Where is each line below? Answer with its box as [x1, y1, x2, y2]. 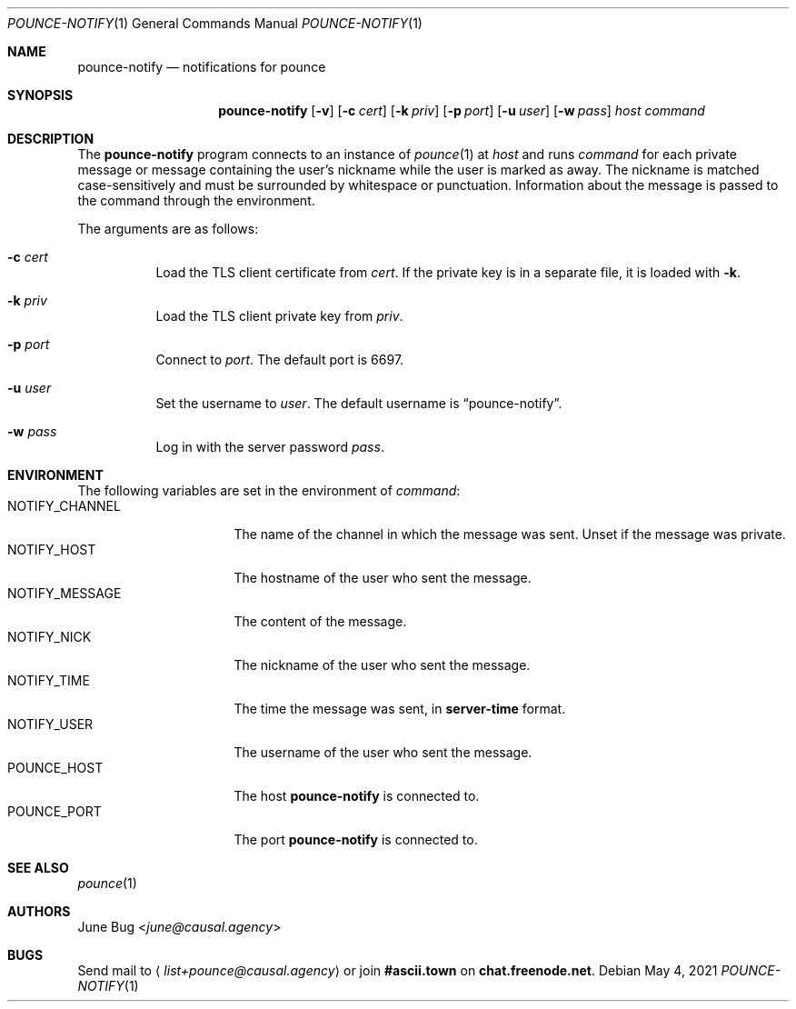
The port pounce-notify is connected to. [234, 832, 478, 847]
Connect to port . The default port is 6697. [155, 352, 404, 367]
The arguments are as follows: [77, 221, 259, 236]
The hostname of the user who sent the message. [234, 570, 532, 585]
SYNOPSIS [7, 87, 74, 103]
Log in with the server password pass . [155, 439, 384, 455]
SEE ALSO [7, 860, 69, 875]
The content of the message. [234, 614, 407, 629]
